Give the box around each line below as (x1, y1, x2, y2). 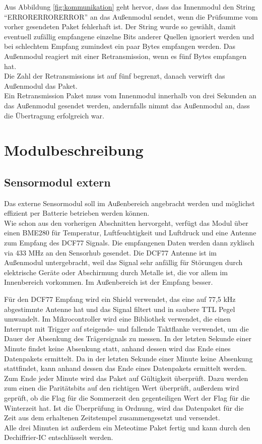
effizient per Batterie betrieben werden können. (4, 208, 150, 218)
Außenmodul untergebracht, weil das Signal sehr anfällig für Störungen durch (4, 257, 243, 268)
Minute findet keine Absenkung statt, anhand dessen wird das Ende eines (4, 343, 231, 354)
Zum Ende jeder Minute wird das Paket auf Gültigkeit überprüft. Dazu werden (4, 372, 248, 383)
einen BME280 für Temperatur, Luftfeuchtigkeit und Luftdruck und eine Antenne (4, 227, 256, 238)
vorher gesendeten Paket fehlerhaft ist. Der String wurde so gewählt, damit (4, 21, 236, 32)
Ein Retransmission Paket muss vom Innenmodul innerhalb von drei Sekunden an (4, 90, 256, 101)
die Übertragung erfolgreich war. (4, 110, 104, 120)
